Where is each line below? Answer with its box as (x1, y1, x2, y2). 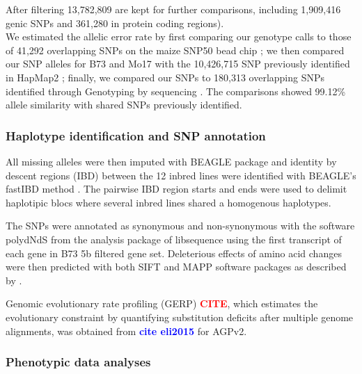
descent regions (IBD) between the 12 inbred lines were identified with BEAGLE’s (6, 168, 356, 182)
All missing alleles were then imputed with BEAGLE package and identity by (6, 154, 337, 168)
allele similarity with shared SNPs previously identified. (6, 97, 242, 112)
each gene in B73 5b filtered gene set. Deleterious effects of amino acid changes (6, 245, 342, 260)
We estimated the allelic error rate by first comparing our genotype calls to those (6, 29, 352, 44)
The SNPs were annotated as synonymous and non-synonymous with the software (6, 218, 355, 233)
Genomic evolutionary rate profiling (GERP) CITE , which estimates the (6, 296, 318, 311)
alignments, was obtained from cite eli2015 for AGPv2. (6, 323, 247, 338)
